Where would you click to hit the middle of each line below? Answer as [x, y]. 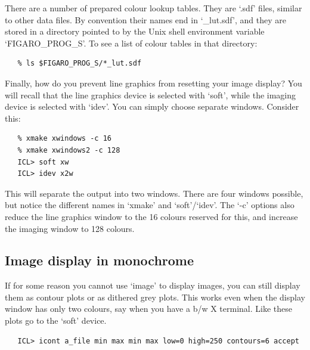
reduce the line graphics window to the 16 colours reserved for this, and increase [151, 216]
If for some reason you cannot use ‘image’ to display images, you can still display [153, 285]
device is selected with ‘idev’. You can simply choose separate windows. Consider [152, 106]
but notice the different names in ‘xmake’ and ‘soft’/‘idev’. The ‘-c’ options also [150, 205]
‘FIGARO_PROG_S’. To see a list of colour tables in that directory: [131, 43]
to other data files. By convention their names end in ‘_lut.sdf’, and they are [145, 19]
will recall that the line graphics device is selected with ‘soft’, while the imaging [151, 95]
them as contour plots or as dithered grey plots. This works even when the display [155, 297]
